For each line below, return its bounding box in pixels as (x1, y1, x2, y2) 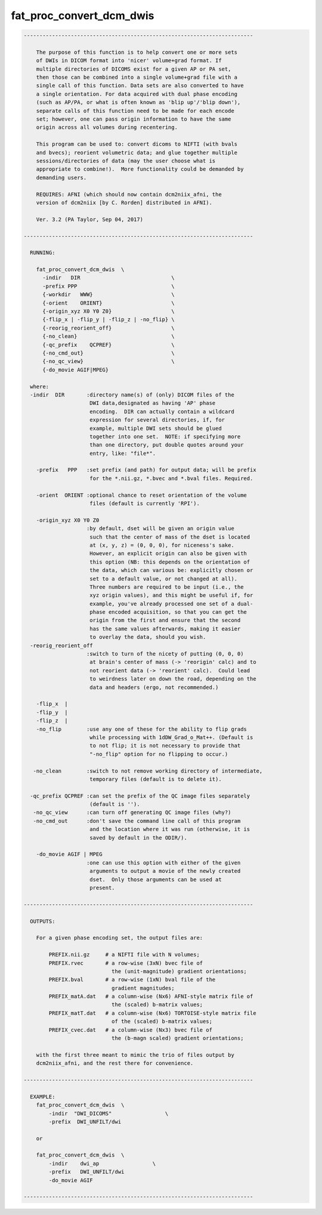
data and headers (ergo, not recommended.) (89, 684, 219, 691)
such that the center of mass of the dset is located (89, 533, 250, 540)
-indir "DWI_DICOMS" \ (48, 1110, 169, 1116)
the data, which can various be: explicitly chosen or (89, 567, 253, 574)
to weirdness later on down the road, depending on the (89, 675, 256, 682)
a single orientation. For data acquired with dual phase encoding (36, 90, 238, 97)
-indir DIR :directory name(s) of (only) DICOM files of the (30, 391, 235, 398)
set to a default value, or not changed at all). (89, 575, 238, 582)
